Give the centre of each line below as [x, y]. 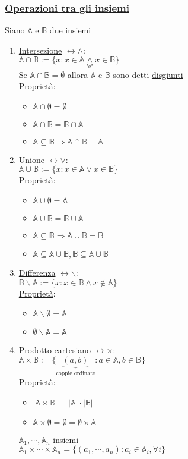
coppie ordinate [76, 373]
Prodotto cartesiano [55, 350]
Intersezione [40, 50]
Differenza [37, 272]
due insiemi [70, 30]
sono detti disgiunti [148, 74]
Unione [31, 159]
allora [78, 74]
